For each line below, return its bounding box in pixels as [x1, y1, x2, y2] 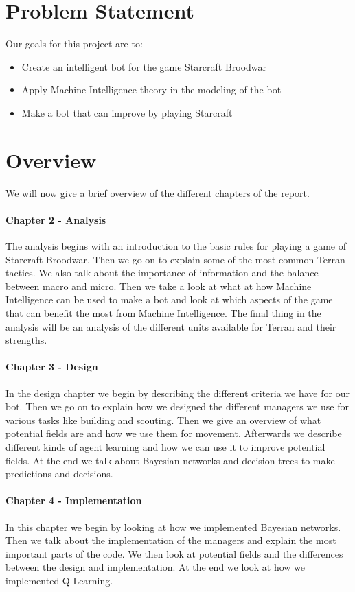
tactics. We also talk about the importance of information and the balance [5, 265, 319, 280]
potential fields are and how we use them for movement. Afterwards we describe [5, 426, 342, 440]
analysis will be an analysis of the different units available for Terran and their [5, 319, 336, 333]
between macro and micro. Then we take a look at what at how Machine [5, 279, 312, 293]
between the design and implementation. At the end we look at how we [5, 560, 305, 574]
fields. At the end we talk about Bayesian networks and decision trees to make [5, 453, 335, 467]
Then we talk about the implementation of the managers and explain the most [5, 533, 336, 547]
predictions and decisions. [5, 466, 113, 481]
